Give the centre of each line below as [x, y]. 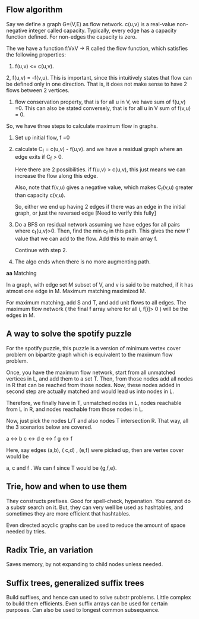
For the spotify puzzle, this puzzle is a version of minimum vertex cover [94, 348]
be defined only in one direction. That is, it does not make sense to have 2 [97, 84]
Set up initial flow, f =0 [42, 137]
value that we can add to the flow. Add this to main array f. [86, 238]
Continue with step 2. [41, 250]
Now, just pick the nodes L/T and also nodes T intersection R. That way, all [97, 420]
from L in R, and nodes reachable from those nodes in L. [75, 409]
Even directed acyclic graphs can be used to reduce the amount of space [96, 525]
